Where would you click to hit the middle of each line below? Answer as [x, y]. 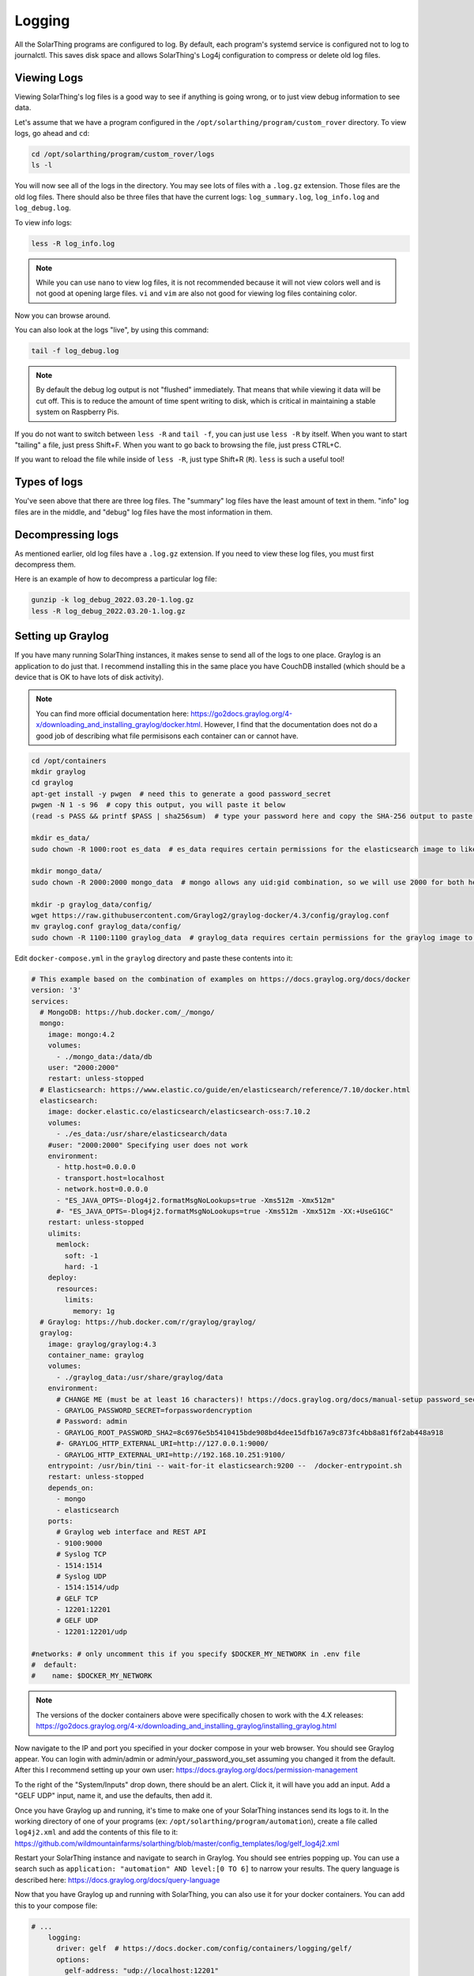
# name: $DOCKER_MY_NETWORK [92, 1676]
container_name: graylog [96, 1355]
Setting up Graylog [62, 636]
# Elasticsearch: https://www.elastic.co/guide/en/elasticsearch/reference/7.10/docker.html [225, 1090]
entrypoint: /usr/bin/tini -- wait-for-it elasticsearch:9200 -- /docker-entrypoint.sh [225, 1465]
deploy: [63, 1278]
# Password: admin [92, 1422]
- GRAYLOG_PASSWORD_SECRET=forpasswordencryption [154, 1410]
